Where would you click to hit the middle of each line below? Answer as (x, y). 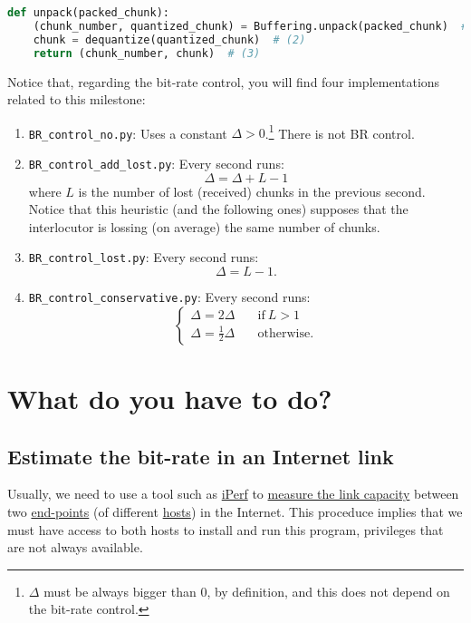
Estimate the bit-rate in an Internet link (201, 456)
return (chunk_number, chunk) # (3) (147, 53)
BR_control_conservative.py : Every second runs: (169, 297)
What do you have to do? (170, 398)
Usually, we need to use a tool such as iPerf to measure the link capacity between (233, 494)
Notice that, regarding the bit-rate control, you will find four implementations (224, 81)
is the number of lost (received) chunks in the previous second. (252, 191)
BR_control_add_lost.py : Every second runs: (156, 163)
